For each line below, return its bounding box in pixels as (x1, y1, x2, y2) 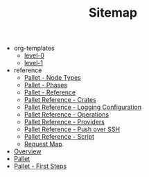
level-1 (24, 59, 44, 67)
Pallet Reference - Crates (24, 96, 97, 104)
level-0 (24, 51, 45, 60)
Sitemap (88, 5, 138, 21)
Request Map (24, 140, 62, 149)
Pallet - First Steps (13, 162, 67, 171)
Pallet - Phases (24, 81, 68, 90)
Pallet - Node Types (24, 74, 82, 82)
